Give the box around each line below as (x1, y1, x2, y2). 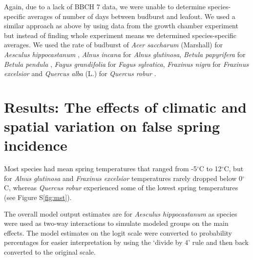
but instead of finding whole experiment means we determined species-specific (4, 30, 237, 40)
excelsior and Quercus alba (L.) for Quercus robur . (4, 68, 156, 79)
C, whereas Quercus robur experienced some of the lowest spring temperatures (4, 182, 238, 193)
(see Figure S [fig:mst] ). (4, 192, 72, 202)
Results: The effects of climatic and (4, 97, 247, 117)
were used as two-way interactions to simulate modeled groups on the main (4, 218, 229, 228)
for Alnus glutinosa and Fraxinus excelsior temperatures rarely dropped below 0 (4, 173, 243, 183)
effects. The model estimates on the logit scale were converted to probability (4, 227, 232, 238)
